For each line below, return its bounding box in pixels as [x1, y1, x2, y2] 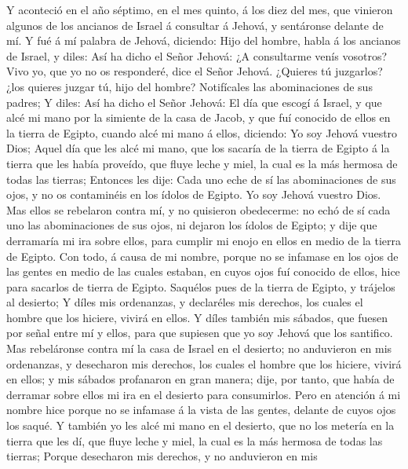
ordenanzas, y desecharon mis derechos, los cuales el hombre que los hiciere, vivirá [6, 355, 402, 372]
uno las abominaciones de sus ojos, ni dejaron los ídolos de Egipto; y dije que [6, 217, 377, 233]
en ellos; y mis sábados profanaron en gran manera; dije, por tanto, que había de [6, 371, 395, 387]
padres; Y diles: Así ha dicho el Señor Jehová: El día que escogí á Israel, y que [6, 93, 382, 110]
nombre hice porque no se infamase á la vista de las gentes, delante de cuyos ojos [6, 401, 396, 418]
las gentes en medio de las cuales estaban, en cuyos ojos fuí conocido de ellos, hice [6, 263, 400, 280]
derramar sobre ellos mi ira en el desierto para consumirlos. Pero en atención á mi [6, 386, 401, 402]
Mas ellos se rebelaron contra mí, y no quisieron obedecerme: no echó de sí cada [6, 201, 391, 218]
